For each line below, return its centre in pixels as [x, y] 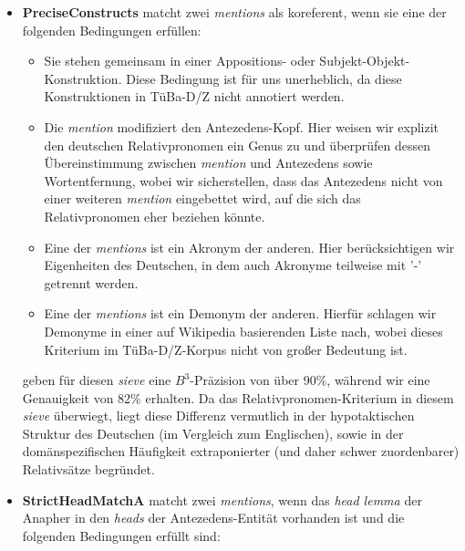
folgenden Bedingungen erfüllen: [112, 30]
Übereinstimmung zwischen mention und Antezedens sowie [208, 163]
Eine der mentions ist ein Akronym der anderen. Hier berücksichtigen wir [249, 247]
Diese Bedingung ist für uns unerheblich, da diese [264, 78]
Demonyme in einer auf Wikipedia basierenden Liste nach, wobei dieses [243, 331]
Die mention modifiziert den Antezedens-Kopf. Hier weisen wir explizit [242, 126]
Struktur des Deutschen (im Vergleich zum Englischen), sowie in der [213, 433]
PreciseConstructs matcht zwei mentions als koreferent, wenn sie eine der [234, 12]
